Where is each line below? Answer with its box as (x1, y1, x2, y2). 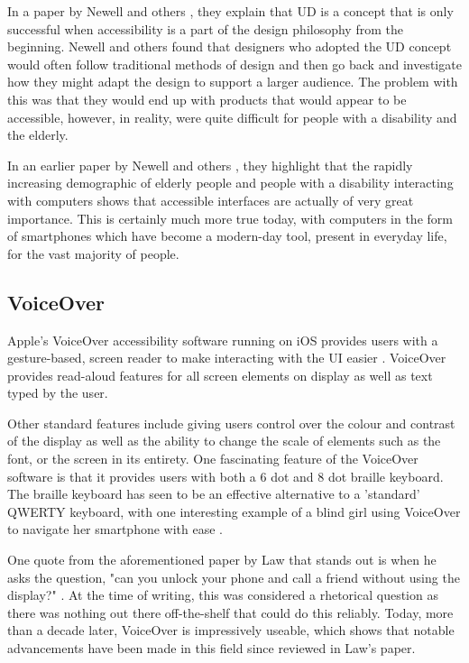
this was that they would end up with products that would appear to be (7, 89, 407, 108)
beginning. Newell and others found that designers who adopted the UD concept (7, 37, 452, 56)
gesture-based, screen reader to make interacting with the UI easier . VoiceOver (7, 348, 446, 367)
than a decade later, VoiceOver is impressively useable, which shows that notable (7, 621, 455, 640)
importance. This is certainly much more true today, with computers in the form (7, 208, 453, 227)
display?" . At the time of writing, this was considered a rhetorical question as (7, 585, 438, 604)
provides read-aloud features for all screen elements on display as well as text (7, 365, 433, 384)
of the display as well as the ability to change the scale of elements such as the (7, 431, 441, 450)
